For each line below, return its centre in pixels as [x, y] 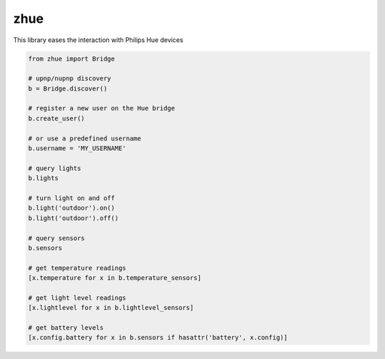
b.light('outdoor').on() [72, 208]
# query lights [55, 168]
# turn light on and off [72, 198]
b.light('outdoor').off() [73, 218]
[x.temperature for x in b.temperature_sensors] [115, 278]
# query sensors [57, 238]
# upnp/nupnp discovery [70, 79]
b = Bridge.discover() [68, 88]
